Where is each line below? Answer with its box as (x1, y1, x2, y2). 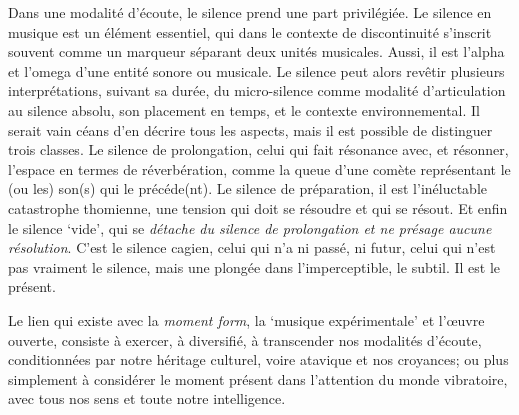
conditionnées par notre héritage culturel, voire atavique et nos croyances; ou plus (8, 349, 509, 370)
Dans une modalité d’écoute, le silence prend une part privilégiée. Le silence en (8, 2, 492, 22)
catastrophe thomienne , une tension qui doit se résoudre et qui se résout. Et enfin (8, 197, 508, 218)
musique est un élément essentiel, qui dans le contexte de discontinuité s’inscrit (8, 21, 492, 42)
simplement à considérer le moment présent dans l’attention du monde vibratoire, (8, 368, 508, 389)
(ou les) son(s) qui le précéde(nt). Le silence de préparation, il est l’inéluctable (8, 178, 488, 199)
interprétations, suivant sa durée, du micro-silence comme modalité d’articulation (8, 80, 506, 101)
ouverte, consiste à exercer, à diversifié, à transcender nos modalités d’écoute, (8, 329, 482, 350)
